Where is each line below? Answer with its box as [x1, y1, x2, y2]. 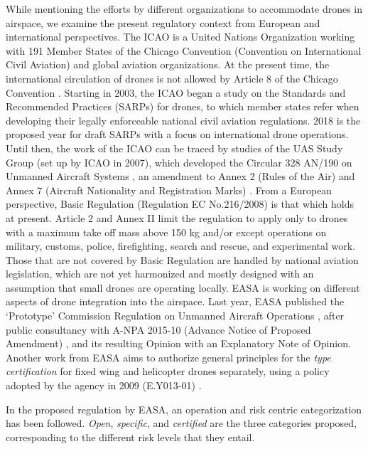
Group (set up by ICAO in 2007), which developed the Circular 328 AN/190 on [6, 154, 352, 169]
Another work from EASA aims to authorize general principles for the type [6, 349, 331, 364]
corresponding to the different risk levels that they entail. [6, 429, 255, 444]
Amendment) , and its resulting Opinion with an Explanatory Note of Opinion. [6, 336, 351, 351]
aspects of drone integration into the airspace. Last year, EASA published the [6, 294, 345, 309]
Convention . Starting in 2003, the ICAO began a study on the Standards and [6, 85, 346, 100]
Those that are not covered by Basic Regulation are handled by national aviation [6, 252, 359, 267]
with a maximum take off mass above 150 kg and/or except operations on [6, 224, 327, 239]
